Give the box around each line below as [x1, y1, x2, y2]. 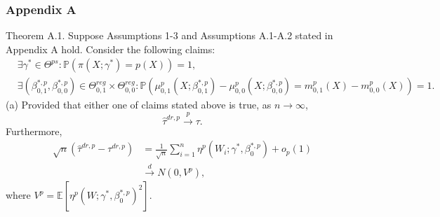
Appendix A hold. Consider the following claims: [6, 41, 215, 56]
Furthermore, [6, 123, 62, 138]
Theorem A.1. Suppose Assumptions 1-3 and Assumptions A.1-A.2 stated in [6, 28, 333, 43]
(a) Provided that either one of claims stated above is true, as [6, 97, 272, 112]
